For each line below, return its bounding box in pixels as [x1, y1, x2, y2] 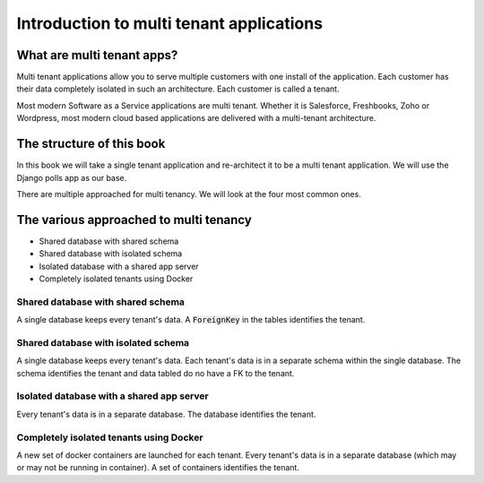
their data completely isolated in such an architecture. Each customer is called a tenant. [16, 83, 340, 94]
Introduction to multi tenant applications [16, 13, 323, 33]
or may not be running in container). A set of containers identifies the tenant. [16, 462, 300, 473]
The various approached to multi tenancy [16, 211, 253, 228]
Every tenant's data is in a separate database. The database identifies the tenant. [16, 409, 316, 419]
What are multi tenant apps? [16, 47, 178, 63]
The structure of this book [16, 136, 166, 151]
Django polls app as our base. [16, 172, 127, 183]
